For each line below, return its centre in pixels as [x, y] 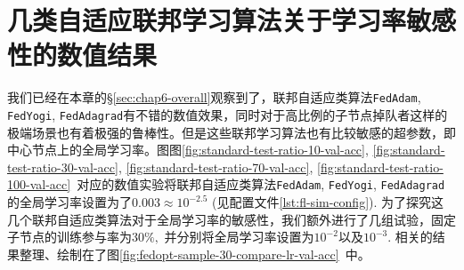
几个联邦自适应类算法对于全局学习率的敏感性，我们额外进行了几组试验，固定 [232, 219]
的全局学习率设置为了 [69, 202]
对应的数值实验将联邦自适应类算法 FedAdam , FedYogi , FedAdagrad [261, 184]
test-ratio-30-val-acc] [63, 167]
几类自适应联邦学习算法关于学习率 [207, 20]
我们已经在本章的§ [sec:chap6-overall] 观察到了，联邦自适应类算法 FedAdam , [214, 97]
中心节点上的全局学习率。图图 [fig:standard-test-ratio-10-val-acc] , [188, 150]
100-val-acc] [39, 184]
